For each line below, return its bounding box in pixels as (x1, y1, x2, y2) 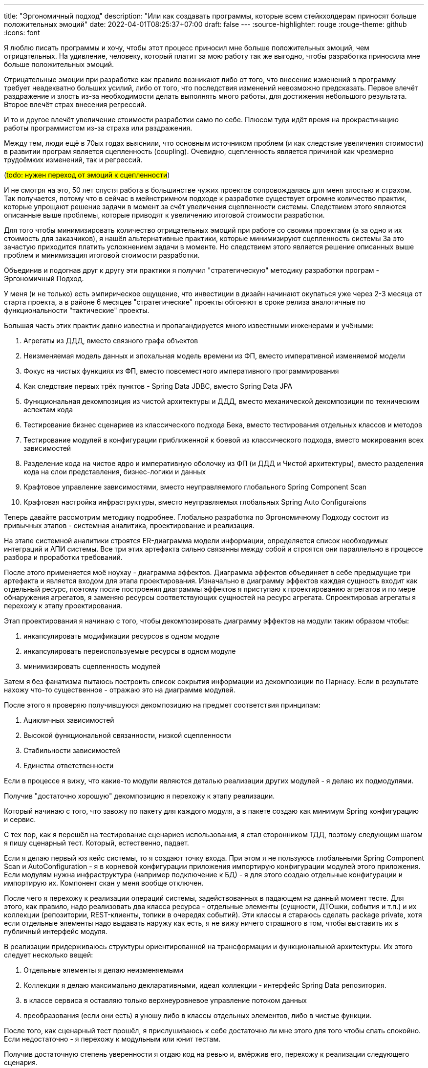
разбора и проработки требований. (4, 553, 123, 561)
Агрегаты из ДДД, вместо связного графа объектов (23, 336, 198, 345)
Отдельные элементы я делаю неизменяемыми (23, 966, 184, 974)
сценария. (4, 1058, 38, 1067)
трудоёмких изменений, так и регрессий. (4, 156, 143, 164)
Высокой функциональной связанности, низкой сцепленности (23, 731, 231, 739)
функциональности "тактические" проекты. (4, 306, 150, 314)
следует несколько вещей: (4, 951, 93, 959)
